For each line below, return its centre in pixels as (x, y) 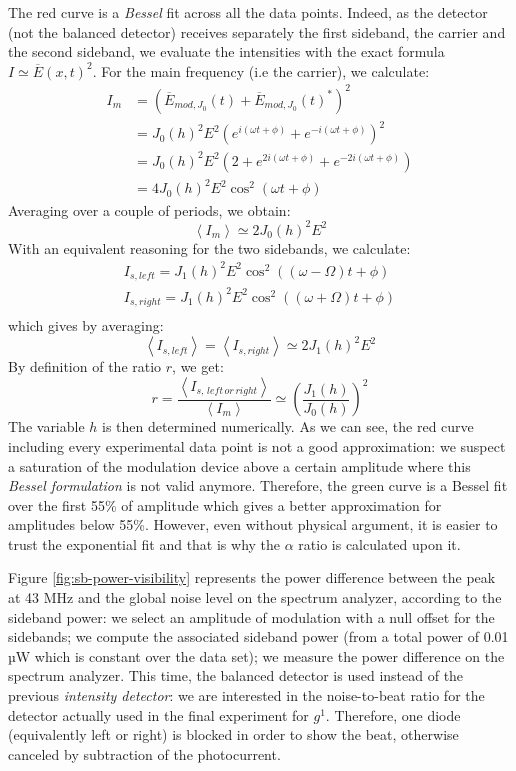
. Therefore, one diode (393, 714)
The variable (46, 426)
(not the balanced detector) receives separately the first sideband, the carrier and (257, 31)
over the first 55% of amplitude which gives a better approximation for (225, 504)
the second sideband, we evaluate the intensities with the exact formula (226, 51)
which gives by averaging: (86, 325)
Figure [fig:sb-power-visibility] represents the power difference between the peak (252, 577)
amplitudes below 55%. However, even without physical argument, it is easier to (253, 524)
